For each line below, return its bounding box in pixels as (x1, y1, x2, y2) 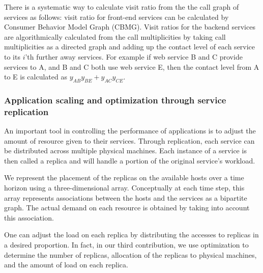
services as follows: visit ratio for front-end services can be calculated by (4, 11, 229, 22)
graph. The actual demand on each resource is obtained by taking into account (4, 202, 250, 213)
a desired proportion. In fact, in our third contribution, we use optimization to (4, 239, 249, 250)
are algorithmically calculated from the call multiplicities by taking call (4, 31, 226, 42)
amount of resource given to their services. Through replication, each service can (4, 135, 255, 146)
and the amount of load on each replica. (4, 259, 128, 270)
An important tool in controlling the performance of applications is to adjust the (4, 125, 256, 136)
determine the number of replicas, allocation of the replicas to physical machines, (4, 249, 257, 260)
